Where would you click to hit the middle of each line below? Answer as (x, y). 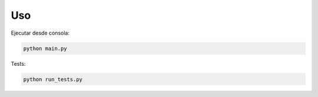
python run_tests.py (53, 79)
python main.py (45, 48)
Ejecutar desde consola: (40, 33)
